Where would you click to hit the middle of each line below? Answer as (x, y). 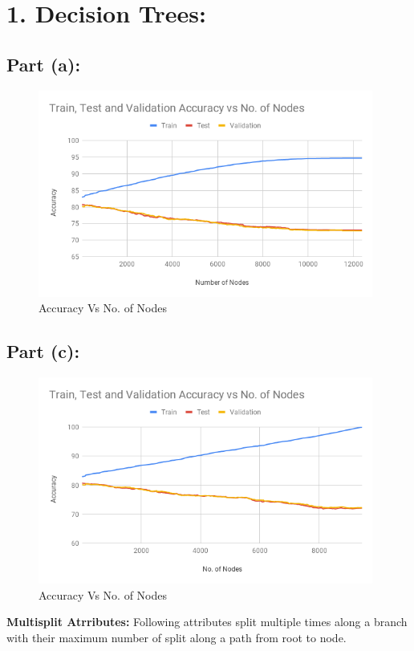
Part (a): (44, 64)
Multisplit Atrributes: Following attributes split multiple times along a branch (207, 622)
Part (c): (43, 351)
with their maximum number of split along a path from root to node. (177, 637)
